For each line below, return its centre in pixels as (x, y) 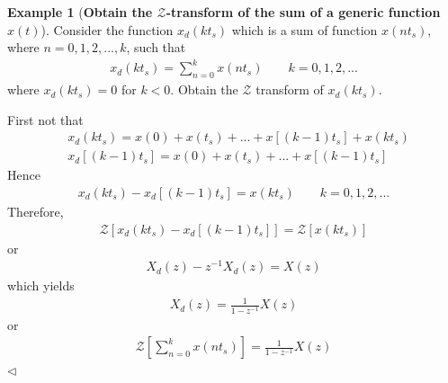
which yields (41, 285)
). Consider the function (107, 29)
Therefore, (36, 211)
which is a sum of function (305, 29)
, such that (156, 47)
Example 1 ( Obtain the (80, 12)
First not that (45, 119)
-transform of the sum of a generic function (303, 12)
